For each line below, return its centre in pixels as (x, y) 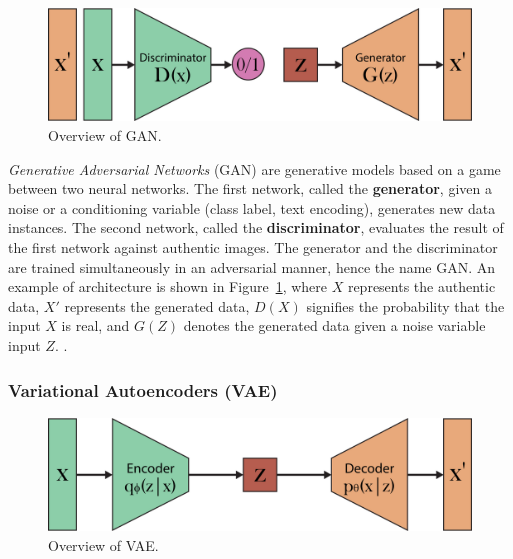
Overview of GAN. (105, 135)
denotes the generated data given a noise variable (334, 325)
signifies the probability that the (405, 305)
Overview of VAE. (103, 544)
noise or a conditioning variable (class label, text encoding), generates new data (252, 207)
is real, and (95, 325)
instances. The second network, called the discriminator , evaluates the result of (256, 227)
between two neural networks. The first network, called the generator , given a (250, 188)
